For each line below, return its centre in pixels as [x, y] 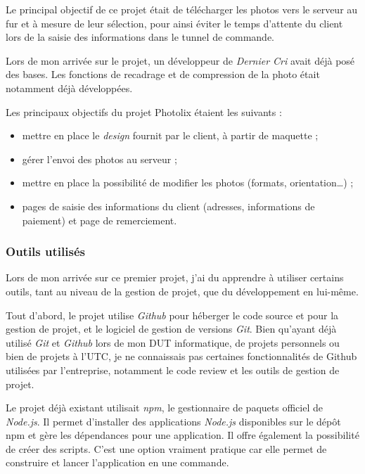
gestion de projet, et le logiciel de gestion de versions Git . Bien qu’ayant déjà [171, 329]
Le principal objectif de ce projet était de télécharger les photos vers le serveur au [182, 9]
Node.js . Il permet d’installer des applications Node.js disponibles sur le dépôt [173, 421]
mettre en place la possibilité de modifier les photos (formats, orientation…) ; [188, 182]
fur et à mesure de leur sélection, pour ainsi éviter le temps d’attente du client [174, 23]
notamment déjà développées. [69, 88]
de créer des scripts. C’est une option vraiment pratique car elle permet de [166, 448]
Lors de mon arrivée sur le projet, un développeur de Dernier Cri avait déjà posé [180, 60]
